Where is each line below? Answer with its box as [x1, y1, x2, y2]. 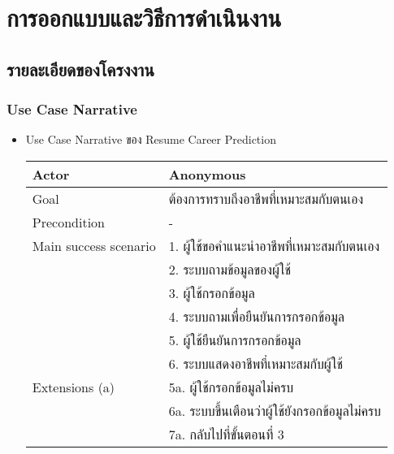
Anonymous [168, 164, 246, 184]
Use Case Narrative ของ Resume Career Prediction [25, 131, 276, 148]
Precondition [32, 212, 105, 231]
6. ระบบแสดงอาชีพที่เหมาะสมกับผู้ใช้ [168, 353, 344, 373]
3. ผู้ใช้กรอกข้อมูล [168, 283, 255, 302]
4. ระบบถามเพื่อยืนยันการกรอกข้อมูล [168, 306, 345, 326]
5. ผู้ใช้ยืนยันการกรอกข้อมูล [168, 330, 301, 349]
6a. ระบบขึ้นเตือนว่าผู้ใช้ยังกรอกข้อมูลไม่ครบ [168, 400, 381, 420]
